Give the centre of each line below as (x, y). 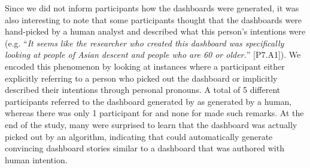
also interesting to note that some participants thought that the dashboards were (154, 19)
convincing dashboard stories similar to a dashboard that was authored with (145, 148)
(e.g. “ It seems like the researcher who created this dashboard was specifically (145, 43)
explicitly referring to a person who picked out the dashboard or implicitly (141, 78)
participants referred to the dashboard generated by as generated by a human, (148, 101)
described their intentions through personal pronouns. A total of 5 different (143, 90)
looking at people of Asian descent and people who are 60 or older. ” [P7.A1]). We (153, 55)
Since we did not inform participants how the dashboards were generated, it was (152, 8)
